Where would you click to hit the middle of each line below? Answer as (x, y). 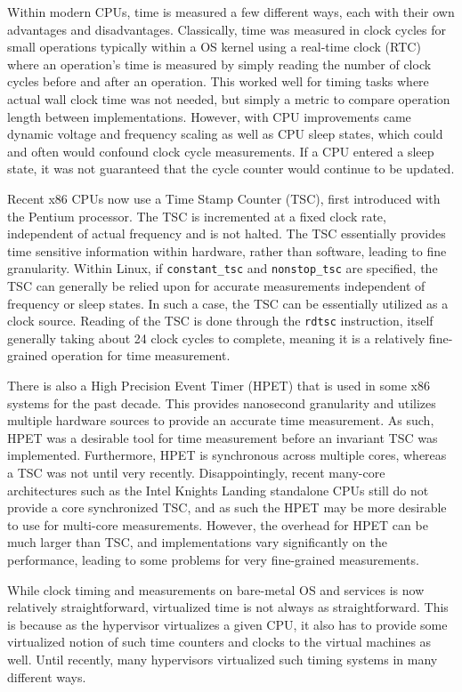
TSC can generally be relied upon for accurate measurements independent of (216, 285)
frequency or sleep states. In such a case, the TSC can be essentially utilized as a (228, 303)
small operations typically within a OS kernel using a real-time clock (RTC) (214, 47)
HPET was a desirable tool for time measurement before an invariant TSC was (223, 437)
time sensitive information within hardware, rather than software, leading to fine (227, 250)
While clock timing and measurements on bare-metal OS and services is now (216, 589)
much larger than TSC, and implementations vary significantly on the (197, 542)
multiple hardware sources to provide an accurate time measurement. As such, (221, 420)
